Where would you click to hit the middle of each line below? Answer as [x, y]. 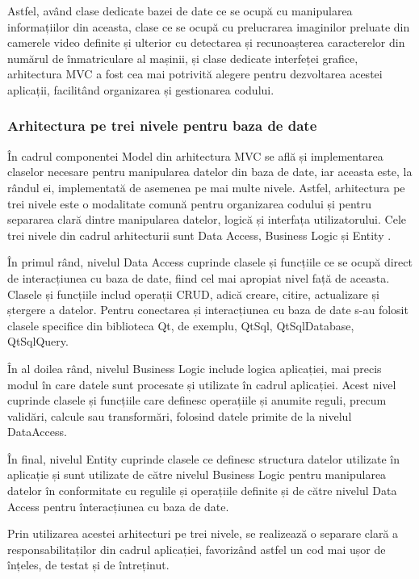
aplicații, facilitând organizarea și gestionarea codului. [141, 89]
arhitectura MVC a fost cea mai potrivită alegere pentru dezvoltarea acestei [195, 74]
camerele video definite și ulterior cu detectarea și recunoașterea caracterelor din [206, 42]
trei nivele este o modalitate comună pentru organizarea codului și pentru [190, 203]
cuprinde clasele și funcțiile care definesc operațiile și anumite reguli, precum [197, 400]
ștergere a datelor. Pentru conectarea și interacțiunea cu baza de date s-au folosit [208, 310]
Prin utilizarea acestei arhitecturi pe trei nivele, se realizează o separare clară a [203, 533]
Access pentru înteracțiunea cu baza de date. [118, 506]
